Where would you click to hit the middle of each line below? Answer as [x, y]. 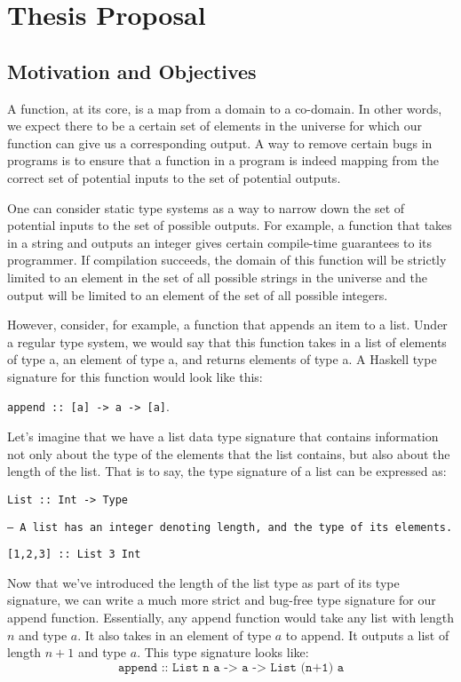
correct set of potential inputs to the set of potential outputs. [174, 177]
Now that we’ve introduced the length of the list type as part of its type [203, 582]
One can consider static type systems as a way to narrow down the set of [206, 207]
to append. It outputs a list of [367, 634]
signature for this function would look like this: [135, 376]
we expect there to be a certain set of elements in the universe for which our [215, 126]
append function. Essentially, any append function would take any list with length [230, 618]
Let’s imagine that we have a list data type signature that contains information [223, 436]
